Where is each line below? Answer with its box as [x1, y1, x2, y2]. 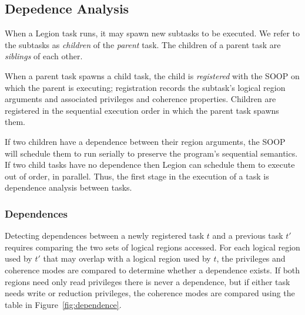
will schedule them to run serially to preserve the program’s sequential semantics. [5, 147, 298, 159]
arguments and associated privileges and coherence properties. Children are [5, 93, 276, 105]
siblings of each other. [5, 50, 83, 62]
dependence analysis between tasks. [5, 181, 132, 194]
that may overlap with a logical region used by [43, 252, 211, 265]
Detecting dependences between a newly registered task [5, 229, 205, 242]
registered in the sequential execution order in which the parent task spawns [5, 104, 279, 116]
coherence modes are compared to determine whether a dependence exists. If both [5, 263, 300, 276]
